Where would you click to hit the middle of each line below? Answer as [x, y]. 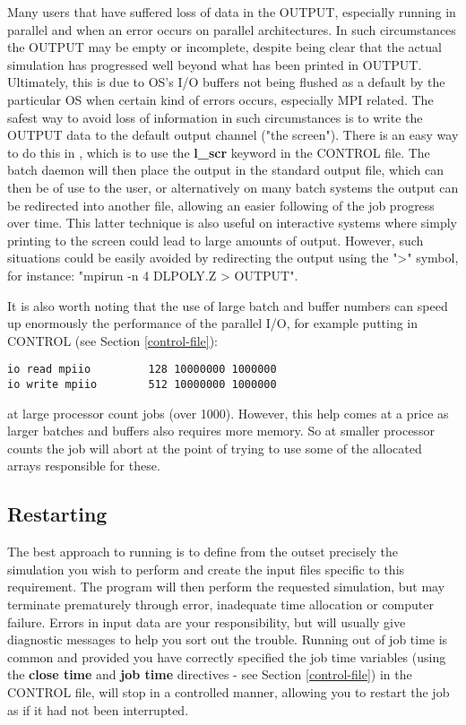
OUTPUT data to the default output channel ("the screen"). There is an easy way [233, 135]
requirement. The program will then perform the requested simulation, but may [226, 587]
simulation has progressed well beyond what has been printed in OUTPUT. [215, 64]
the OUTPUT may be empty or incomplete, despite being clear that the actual [224, 47]
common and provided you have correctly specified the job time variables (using [227, 656]
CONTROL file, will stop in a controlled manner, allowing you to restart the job [229, 691]
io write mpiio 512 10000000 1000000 [142, 384]
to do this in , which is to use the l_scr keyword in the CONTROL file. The [219, 152]
